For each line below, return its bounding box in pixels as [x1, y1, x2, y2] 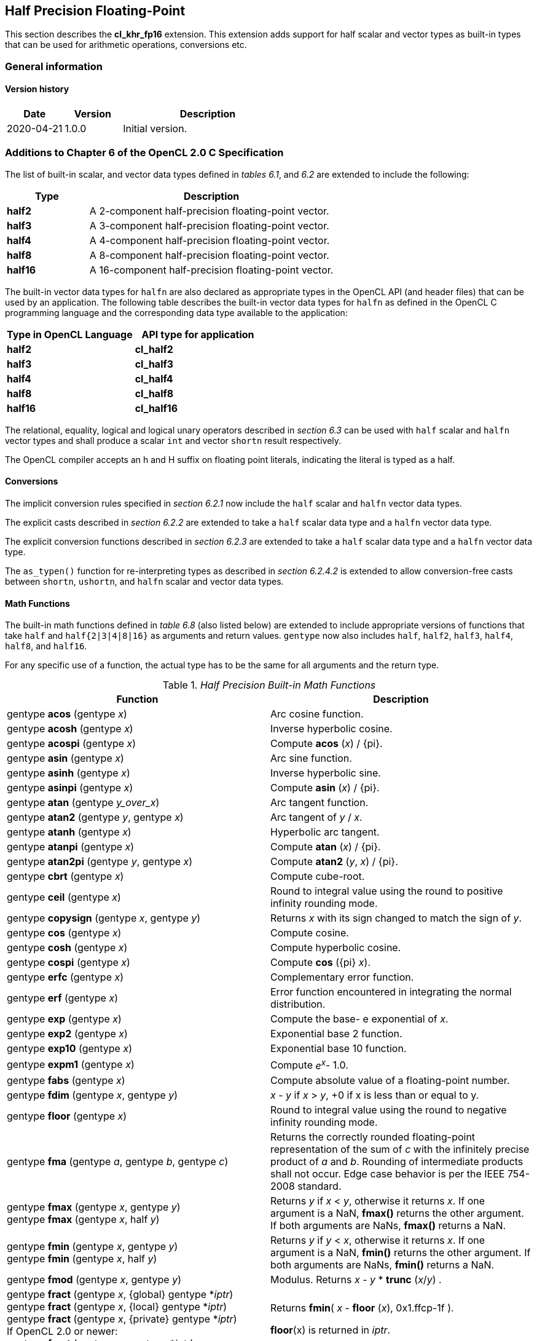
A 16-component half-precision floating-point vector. [89, 263, 334, 276]
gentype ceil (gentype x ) [7, 891, 121, 904]
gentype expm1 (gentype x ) [7, 1058, 135, 1070]
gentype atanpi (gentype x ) [7, 841, 135, 853]
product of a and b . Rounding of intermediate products [270, 1155, 523, 1168]
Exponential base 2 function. [270, 1027, 402, 1040]
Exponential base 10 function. [270, 1042, 407, 1055]
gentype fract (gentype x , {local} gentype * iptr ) [7, 1300, 227, 1313]
